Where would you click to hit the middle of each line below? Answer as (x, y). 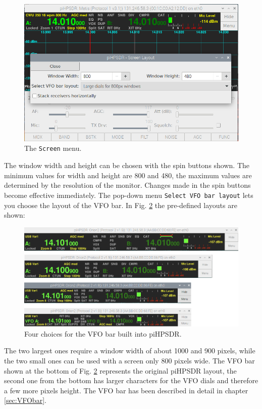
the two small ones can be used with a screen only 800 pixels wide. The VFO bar (129, 360)
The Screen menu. (53, 148)
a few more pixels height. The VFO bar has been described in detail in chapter (126, 390)
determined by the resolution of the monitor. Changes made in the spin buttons (127, 185)
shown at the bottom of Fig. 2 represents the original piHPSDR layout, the (120, 370)
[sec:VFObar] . (25, 400)
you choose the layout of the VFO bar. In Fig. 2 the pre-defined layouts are (121, 205)
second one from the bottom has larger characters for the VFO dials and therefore (131, 380)
